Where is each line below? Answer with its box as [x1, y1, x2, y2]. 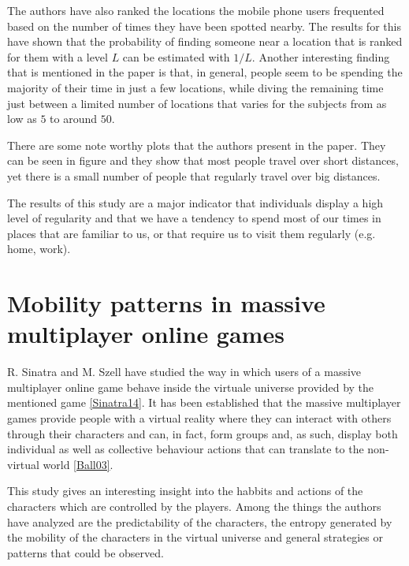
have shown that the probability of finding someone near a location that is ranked [7, 33, 403, 50]
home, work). [7, 240, 71, 257]
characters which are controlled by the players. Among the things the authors [7, 497, 381, 514]
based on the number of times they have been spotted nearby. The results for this [7, 17, 401, 34]
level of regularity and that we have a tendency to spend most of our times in [7, 210, 381, 226]
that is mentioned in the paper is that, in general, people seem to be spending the [7, 64, 403, 80]
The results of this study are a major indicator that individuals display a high [7, 194, 384, 210]
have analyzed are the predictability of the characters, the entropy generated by [7, 513, 392, 530]
